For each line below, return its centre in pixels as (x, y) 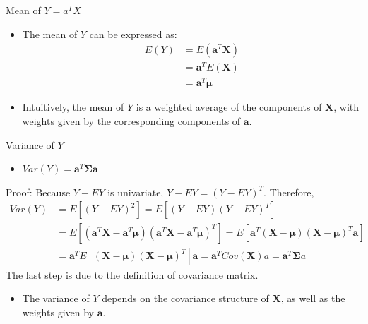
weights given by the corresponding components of (131, 121)
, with (346, 107)
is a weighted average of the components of (229, 107)
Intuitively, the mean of (73, 107)
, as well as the (313, 298)
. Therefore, (289, 192)
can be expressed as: (133, 34)
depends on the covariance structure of (185, 298)
